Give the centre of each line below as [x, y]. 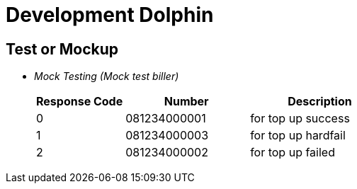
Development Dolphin [110, 15]
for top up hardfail [298, 136]
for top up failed [293, 153]
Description [320, 102]
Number [186, 102]
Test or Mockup [62, 49]
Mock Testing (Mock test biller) [107, 76]
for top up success [300, 119]
